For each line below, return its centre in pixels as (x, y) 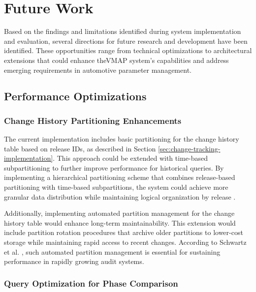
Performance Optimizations (75, 96)
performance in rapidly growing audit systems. (74, 261)
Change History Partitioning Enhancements (93, 120)
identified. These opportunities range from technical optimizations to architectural (128, 50)
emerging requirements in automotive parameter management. (98, 70)
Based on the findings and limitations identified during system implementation (123, 31)
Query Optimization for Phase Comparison (91, 283)
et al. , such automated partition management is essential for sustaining (112, 251)
